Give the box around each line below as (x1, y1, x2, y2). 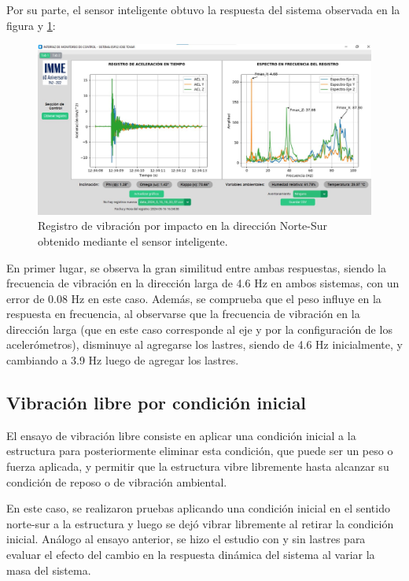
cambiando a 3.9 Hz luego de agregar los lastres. (6, 352, 239, 368)
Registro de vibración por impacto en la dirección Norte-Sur (38, 217, 328, 234)
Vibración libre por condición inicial (6, 390, 307, 415)
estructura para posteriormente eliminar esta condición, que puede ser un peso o (6, 442, 393, 459)
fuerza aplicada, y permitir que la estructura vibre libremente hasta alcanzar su (6, 458, 389, 475)
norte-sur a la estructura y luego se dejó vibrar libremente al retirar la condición (6, 515, 394, 531)
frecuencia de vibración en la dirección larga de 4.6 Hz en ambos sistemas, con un (6, 275, 400, 291)
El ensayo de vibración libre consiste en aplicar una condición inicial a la (6, 427, 356, 443)
